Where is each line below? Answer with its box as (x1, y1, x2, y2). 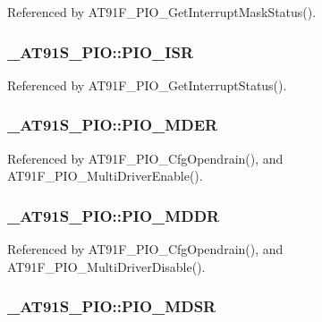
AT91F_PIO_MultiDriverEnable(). (7, 166, 203, 185)
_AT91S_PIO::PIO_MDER (7, 114, 218, 136)
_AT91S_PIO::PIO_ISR (7, 40, 194, 63)
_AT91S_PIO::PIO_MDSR (7, 295, 216, 318)
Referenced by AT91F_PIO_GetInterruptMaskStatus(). (7, 3, 317, 21)
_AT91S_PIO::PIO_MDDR (7, 204, 220, 226)
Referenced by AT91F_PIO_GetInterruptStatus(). (7, 75, 287, 94)
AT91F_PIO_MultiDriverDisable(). (7, 257, 206, 275)
